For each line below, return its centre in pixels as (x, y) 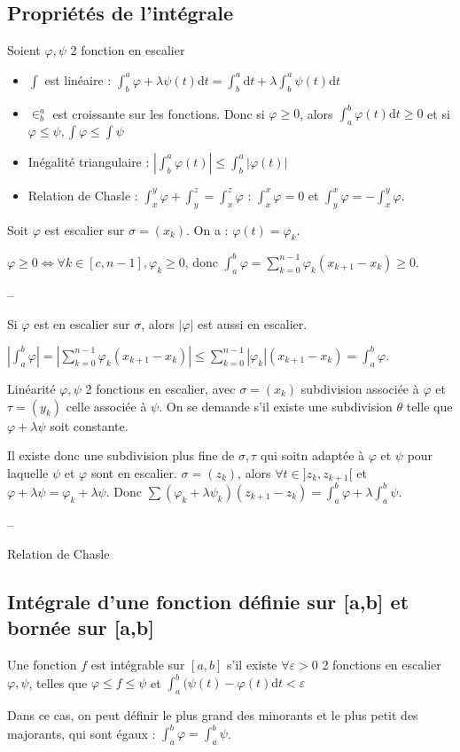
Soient (24, 50)
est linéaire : (78, 79)
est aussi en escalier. (252, 324)
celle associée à (106, 406)
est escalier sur (85, 229)
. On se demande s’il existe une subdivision (276, 406)
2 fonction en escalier (128, 50)
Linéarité (31, 388)
